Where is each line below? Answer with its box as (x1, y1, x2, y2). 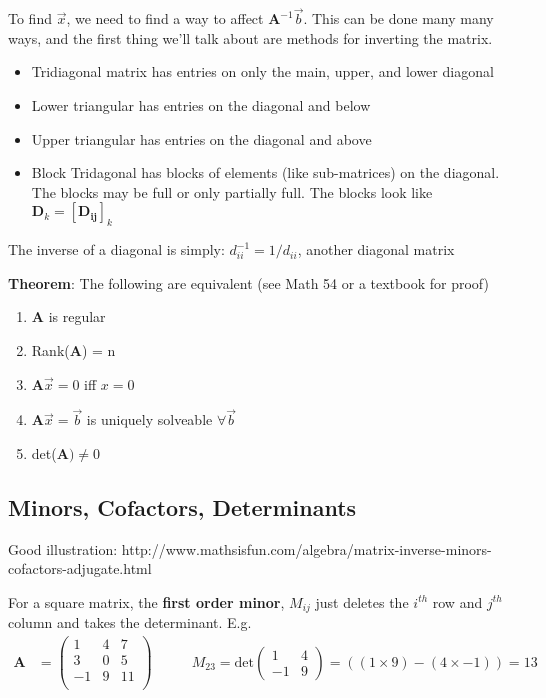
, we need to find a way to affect (66, 8, 264, 29)
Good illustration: (8, 538, 118, 559)
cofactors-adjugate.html (8, 558, 152, 579)
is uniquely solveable (86, 409, 213, 430)
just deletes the (315, 591, 409, 612)
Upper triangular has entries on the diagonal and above (31, 128, 372, 149)
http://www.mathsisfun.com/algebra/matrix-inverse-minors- (121, 538, 492, 559)
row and (432, 591, 483, 612)
